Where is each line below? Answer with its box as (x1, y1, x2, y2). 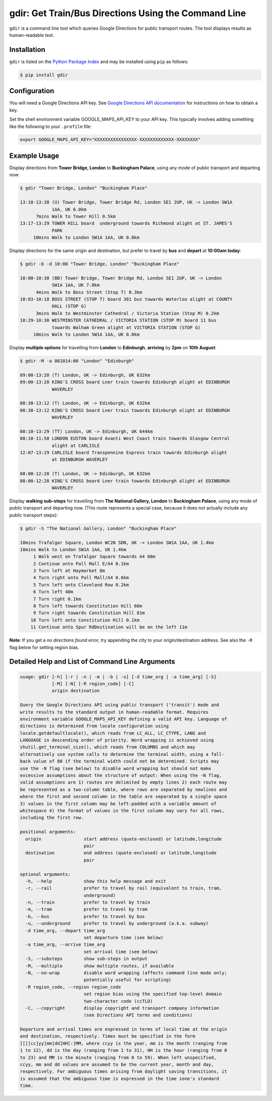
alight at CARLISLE (51, 442, 100, 448)
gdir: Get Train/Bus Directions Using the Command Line (9, 8, 246, 19)
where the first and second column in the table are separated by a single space (20, 794, 228, 800)
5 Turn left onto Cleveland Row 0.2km (33, 582, 129, 588)
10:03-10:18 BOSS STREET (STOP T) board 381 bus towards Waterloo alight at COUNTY (20, 296, 233, 302)
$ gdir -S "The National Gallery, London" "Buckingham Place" (20, 526, 177, 531)
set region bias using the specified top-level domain (83, 991, 222, 997)
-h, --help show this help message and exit (25, 878, 166, 884)
